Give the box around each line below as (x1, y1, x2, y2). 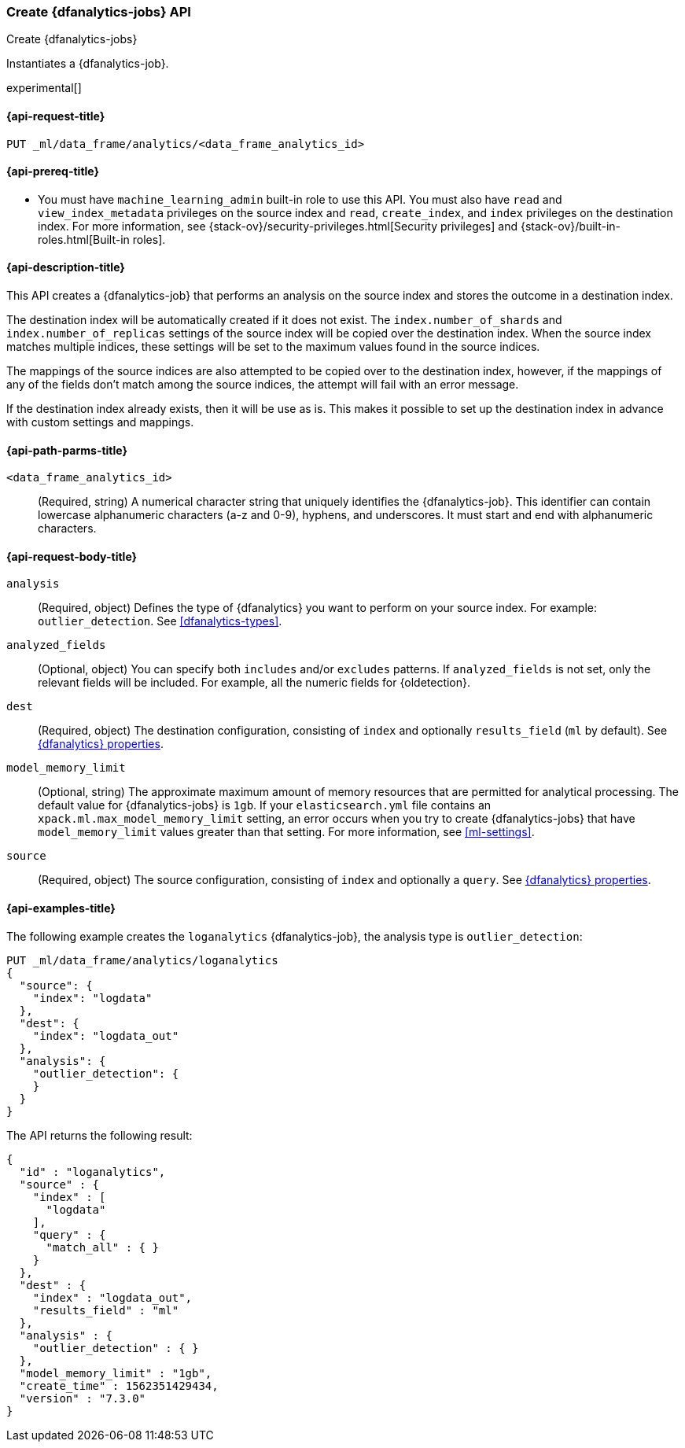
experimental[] (6, 81, 82, 95)
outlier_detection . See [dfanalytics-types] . (38, 614, 282, 628)
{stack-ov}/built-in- (520, 219, 621, 233)
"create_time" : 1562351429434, (19, 1379, 219, 1392)
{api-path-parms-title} (6, 443, 128, 457)
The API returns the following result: (6, 1128, 193, 1142)
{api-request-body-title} (6, 549, 138, 563)
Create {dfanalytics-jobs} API (6, 4, 191, 20)
